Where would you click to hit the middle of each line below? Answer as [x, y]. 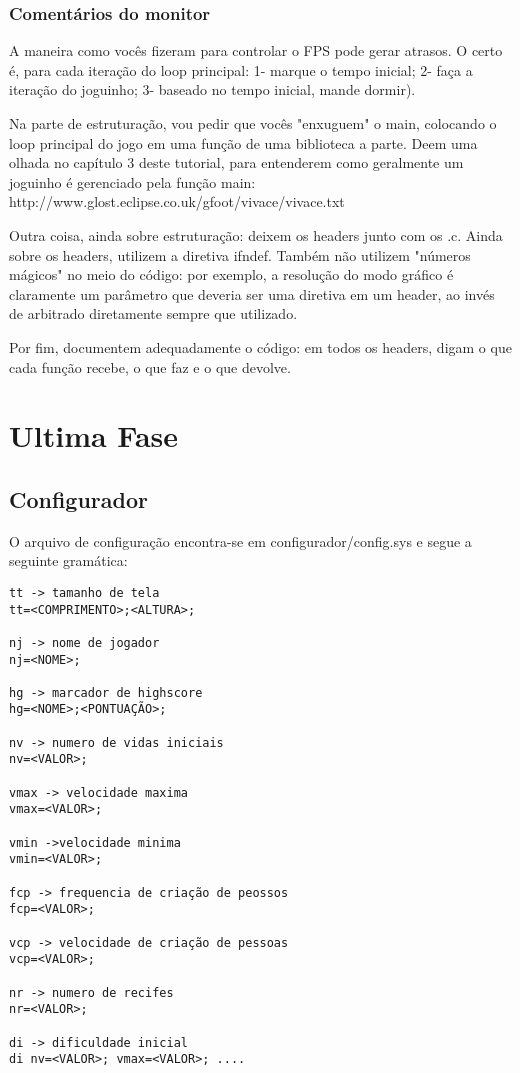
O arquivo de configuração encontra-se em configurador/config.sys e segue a [240, 540]
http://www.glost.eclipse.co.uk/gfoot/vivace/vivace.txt [177, 201]
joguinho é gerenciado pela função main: [132, 181]
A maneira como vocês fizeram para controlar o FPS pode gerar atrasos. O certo [256, 50]
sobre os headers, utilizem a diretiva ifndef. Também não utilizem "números [240, 254]
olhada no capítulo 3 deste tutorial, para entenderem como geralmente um [236, 162]
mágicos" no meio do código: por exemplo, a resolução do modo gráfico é [231, 274]
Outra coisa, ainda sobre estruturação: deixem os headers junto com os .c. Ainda [256, 234]
